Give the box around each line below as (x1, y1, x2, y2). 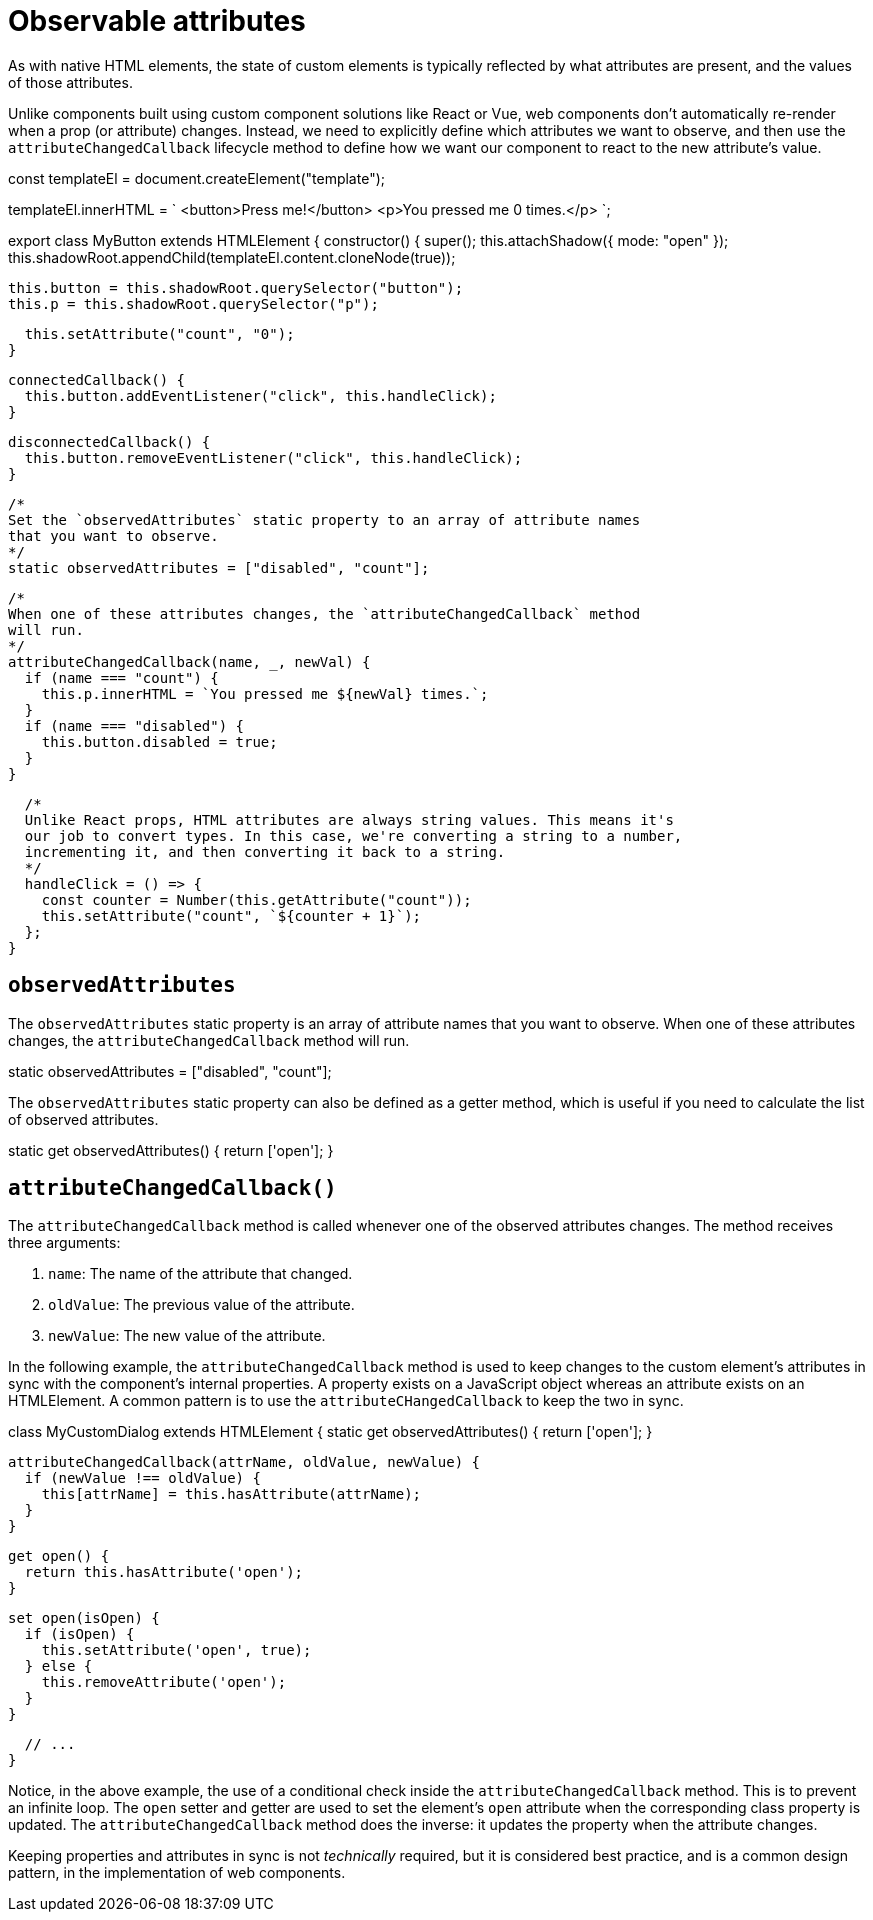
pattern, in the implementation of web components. (8, 1864, 346, 1882)
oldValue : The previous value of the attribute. (48, 1296, 355, 1314)
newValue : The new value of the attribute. (48, 1327, 326, 1345)
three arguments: (8, 1234, 121, 1252)
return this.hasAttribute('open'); (24, 1564, 304, 1581)
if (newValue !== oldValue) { (24, 1470, 261, 1487)
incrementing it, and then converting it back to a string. (24, 843, 506, 860)
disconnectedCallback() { (8, 433, 211, 450)
